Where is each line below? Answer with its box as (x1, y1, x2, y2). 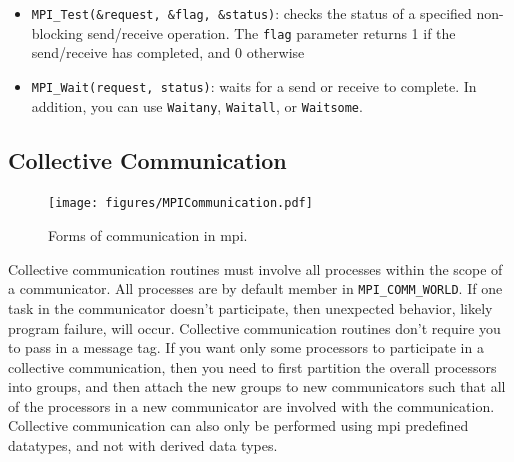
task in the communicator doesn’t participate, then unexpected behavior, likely (8, 297, 493, 318)
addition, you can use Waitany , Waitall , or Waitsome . (31, 95, 363, 116)
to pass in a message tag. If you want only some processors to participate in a (8, 337, 484, 358)
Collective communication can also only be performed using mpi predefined (8, 415, 469, 436)
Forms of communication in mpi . (48, 225, 248, 246)
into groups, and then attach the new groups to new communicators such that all (8, 376, 506, 397)
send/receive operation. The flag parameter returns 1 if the (87, 22, 456, 43)
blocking (31, 22, 83, 43)
